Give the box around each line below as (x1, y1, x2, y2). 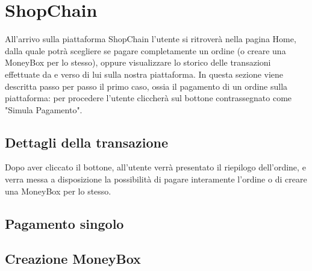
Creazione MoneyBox (5, 249, 141, 268)
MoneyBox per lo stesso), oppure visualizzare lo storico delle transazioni (5, 56, 271, 69)
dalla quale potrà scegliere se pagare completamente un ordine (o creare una (5, 44, 286, 57)
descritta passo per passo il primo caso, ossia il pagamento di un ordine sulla (5, 79, 288, 92)
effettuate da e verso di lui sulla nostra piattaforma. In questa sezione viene (5, 67, 284, 80)
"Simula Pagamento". (5, 103, 83, 116)
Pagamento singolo (5, 214, 124, 232)
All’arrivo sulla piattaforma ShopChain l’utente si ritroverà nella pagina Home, (5, 33, 296, 45)
